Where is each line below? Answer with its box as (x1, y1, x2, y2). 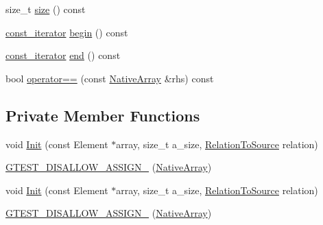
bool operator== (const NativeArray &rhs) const (5, 71, 214, 85)
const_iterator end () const (5, 48, 121, 62)
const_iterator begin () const (5, 25, 128, 39)
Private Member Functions (5, 104, 200, 126)
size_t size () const (5, 2, 86, 16)
